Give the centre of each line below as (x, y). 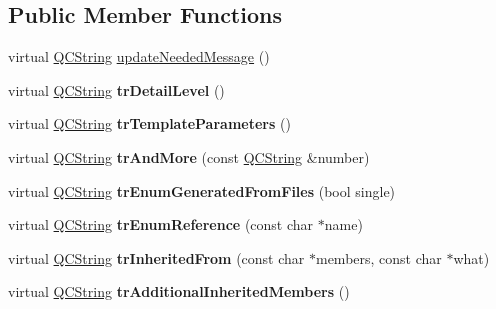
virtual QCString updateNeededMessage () (139, 56)
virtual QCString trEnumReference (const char (161, 224)
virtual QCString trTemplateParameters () (149, 123)
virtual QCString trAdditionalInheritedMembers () (179, 291)
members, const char (378, 257)
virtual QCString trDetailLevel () (116, 89)
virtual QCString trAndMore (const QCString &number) (189, 156)
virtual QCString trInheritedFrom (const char (156, 257)
